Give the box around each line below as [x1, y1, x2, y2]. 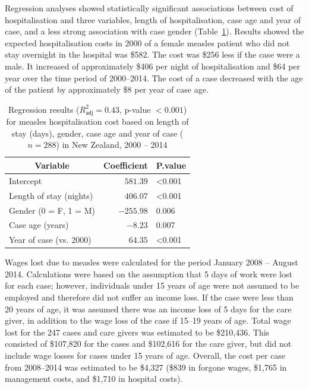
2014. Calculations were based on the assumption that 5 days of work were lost [5, 267, 292, 280]
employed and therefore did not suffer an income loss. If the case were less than [5, 291, 294, 303]
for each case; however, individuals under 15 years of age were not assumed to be [5, 279, 299, 292]
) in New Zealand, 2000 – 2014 [56, 138, 168, 151]
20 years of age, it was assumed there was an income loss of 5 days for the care [5, 302, 292, 315]
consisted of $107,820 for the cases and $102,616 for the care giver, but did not [5, 337, 292, 350]
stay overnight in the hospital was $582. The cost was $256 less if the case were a [5, 48, 300, 61]
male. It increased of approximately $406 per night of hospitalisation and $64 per [5, 59, 301, 72]
